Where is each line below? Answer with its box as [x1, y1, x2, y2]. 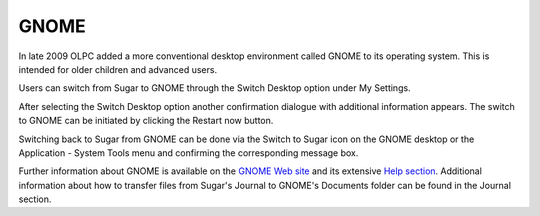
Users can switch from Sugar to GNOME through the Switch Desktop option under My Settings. [18, 82, 411, 94]
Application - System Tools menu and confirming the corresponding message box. [18, 146, 359, 159]
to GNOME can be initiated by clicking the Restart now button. [18, 115, 274, 127]
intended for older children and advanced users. [18, 63, 218, 75]
